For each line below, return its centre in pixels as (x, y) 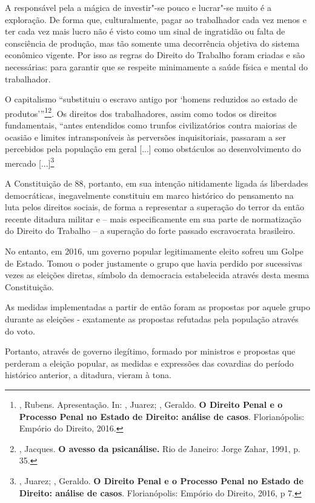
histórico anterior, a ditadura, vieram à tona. (88, 375)
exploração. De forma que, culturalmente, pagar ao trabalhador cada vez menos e (156, 19)
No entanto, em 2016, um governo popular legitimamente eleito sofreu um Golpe (154, 251)
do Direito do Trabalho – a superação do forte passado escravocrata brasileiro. (150, 231)
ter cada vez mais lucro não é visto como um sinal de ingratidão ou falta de (145, 31)
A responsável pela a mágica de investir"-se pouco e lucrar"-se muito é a (138, 7)
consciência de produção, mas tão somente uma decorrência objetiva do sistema (152, 43)
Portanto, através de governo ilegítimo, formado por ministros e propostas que (150, 351)
